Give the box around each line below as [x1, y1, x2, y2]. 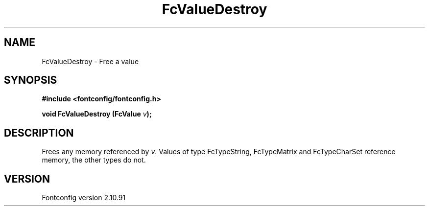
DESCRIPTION [4, 126, 74, 139]
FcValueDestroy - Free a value [42, 57, 139, 66]
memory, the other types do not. [42, 156, 146, 164]
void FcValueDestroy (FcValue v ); [42, 110, 152, 118]
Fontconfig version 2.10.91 [42, 193, 126, 202]
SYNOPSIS [4, 74, 57, 87]
